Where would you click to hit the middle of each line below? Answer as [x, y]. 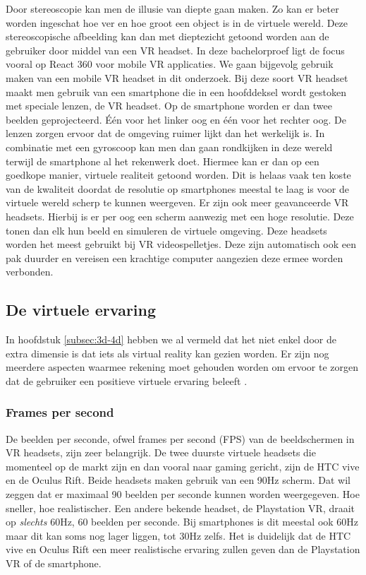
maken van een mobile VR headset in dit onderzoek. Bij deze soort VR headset [177, 77]
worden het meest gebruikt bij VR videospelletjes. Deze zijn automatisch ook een [181, 244]
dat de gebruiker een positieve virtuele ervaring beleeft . [127, 380]
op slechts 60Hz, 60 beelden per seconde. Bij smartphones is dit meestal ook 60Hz [182, 522]
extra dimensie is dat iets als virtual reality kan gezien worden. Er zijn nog [167, 353]
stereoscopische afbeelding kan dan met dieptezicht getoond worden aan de [167, 36]
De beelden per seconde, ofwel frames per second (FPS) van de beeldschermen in [180, 438]
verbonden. [30, 272]
